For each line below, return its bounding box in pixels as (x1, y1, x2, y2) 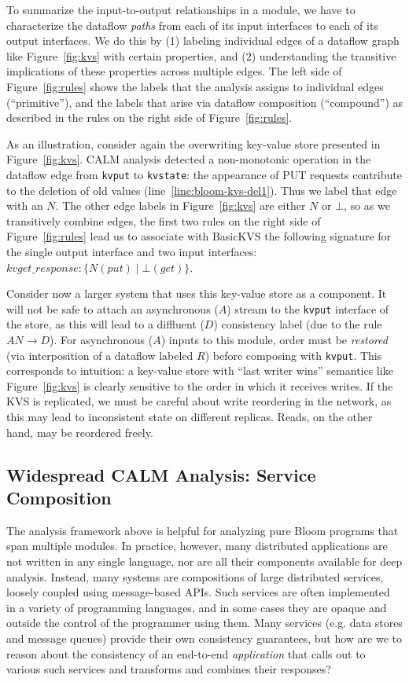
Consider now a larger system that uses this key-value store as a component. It (6, 285, 387, 302)
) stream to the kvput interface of (227, 300, 389, 317)
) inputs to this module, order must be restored (160, 332, 388, 347)
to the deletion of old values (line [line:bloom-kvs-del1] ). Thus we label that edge (6, 181, 397, 198)
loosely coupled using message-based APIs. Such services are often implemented (6, 584, 390, 600)
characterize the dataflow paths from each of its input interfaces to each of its (6, 16, 378, 33)
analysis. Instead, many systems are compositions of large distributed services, (6, 568, 384, 585)
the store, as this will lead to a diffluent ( (6, 316, 204, 332)
